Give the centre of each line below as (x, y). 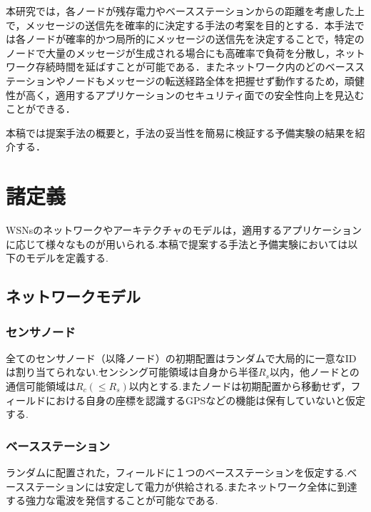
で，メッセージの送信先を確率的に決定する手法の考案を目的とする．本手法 (180, 25)
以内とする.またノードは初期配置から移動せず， (240, 386)
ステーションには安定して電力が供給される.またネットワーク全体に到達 (191, 486)
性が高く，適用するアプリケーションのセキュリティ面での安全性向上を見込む (185, 94)
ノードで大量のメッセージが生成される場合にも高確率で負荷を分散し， (171, 52)
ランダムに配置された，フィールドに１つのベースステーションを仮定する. (177, 472)
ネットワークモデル (73, 296)
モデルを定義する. (67, 258)
